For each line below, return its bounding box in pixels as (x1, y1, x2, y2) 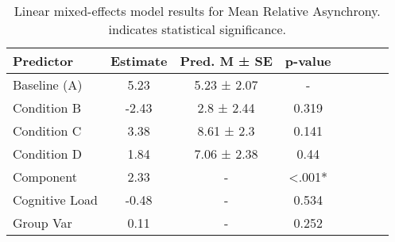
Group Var (13, 213, 72, 232)
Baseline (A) (13, 75, 83, 94)
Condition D (13, 144, 82, 163)
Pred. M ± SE (180, 52, 273, 70)
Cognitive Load (13, 190, 98, 209)
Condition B (13, 98, 82, 117)
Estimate (110, 52, 168, 70)
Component (13, 167, 77, 186)
